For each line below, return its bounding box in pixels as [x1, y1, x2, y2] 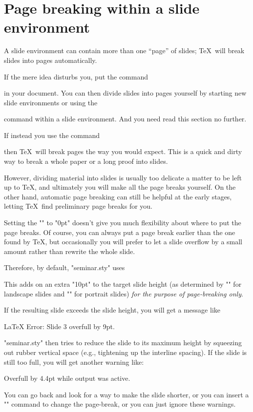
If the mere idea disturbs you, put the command [4, 71, 148, 81]
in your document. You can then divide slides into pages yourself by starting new [4, 88, 247, 98]
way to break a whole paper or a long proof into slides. [4, 156, 168, 166]
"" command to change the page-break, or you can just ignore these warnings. [4, 399, 236, 409]
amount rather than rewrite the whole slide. [4, 246, 135, 256]
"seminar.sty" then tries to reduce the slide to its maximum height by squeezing [4, 337, 242, 348]
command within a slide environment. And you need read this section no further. [4, 114, 247, 124]
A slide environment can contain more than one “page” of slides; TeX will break [4, 45, 245, 56]
